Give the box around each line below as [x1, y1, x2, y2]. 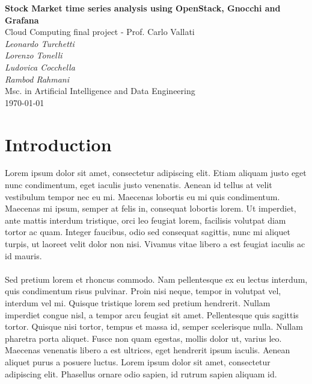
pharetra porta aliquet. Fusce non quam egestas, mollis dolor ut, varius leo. [5, 332, 282, 344]
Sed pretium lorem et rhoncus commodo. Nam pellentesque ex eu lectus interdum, [5, 272, 308, 285]
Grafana [5, 13, 39, 26]
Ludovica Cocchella [5, 60, 75, 73]
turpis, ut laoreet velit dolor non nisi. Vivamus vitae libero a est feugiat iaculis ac [5, 238, 305, 250]
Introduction [5, 131, 112, 156]
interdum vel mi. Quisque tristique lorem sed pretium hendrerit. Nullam [5, 297, 271, 309]
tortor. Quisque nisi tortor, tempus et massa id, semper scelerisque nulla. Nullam [5, 320, 303, 333]
